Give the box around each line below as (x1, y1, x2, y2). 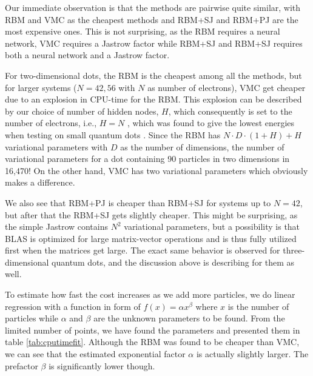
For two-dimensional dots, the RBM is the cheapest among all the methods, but (5, 69, 302, 81)
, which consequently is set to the (168, 104, 292, 117)
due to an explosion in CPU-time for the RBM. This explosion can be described (5, 93, 302, 106)
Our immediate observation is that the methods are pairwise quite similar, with (5, 1, 301, 13)
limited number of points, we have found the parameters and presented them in (5, 323, 300, 336)
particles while (5, 312, 59, 324)
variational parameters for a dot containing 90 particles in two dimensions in (5, 152, 290, 165)
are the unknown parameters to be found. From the (93, 312, 285, 324)
